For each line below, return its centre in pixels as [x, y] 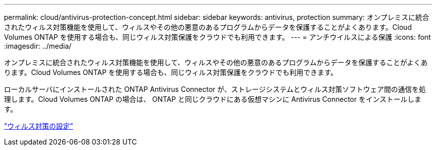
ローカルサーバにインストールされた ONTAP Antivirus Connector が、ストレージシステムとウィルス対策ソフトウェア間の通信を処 [215, 89]
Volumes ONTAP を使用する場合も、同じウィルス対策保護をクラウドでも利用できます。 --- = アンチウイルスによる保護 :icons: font [218, 37]
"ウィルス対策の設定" [39, 126]
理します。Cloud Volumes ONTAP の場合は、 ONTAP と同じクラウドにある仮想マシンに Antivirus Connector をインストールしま [213, 99]
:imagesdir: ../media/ [38, 46]
